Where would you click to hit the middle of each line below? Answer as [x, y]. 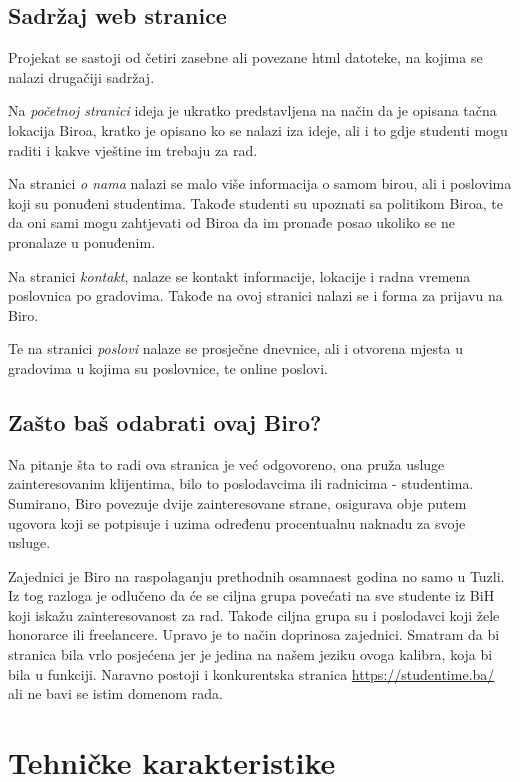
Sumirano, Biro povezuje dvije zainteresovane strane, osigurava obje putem [237, 502]
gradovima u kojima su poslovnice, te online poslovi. [168, 367]
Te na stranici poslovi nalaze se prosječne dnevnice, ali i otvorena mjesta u [235, 348]
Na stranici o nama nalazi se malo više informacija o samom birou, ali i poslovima [260, 183]
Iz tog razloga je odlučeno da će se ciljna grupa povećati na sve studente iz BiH [251, 595]
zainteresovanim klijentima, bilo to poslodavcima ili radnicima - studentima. [241, 483]
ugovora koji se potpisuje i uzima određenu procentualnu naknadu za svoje [237, 522]
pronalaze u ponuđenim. [82, 241]
